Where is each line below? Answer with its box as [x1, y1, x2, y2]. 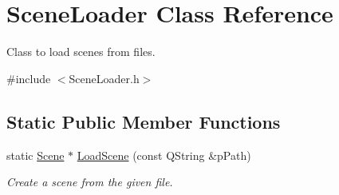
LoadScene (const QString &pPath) [77, 146, 251, 163]
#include [6, 70, 51, 86]
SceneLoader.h [69, 70, 140, 86]
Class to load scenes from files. [6, 43, 156, 60]
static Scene [6, 146, 65, 163]
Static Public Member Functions [6, 109, 281, 133]
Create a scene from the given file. [6, 173, 173, 190]
